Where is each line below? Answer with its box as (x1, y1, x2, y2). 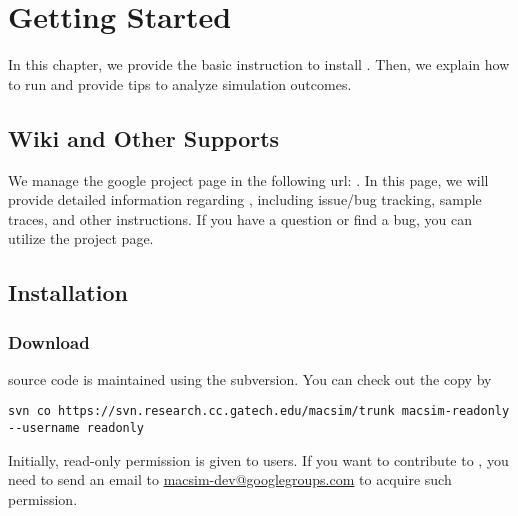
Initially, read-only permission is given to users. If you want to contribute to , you (8, 449, 509, 470)
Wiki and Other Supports (8, 122, 280, 153)
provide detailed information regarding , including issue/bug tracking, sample (8, 189, 482, 210)
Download (8, 329, 90, 354)
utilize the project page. (8, 228, 154, 249)
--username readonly (8, 421, 145, 436)
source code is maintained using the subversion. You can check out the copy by (8, 368, 492, 389)
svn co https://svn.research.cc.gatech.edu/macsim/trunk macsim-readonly (8, 404, 510, 419)
